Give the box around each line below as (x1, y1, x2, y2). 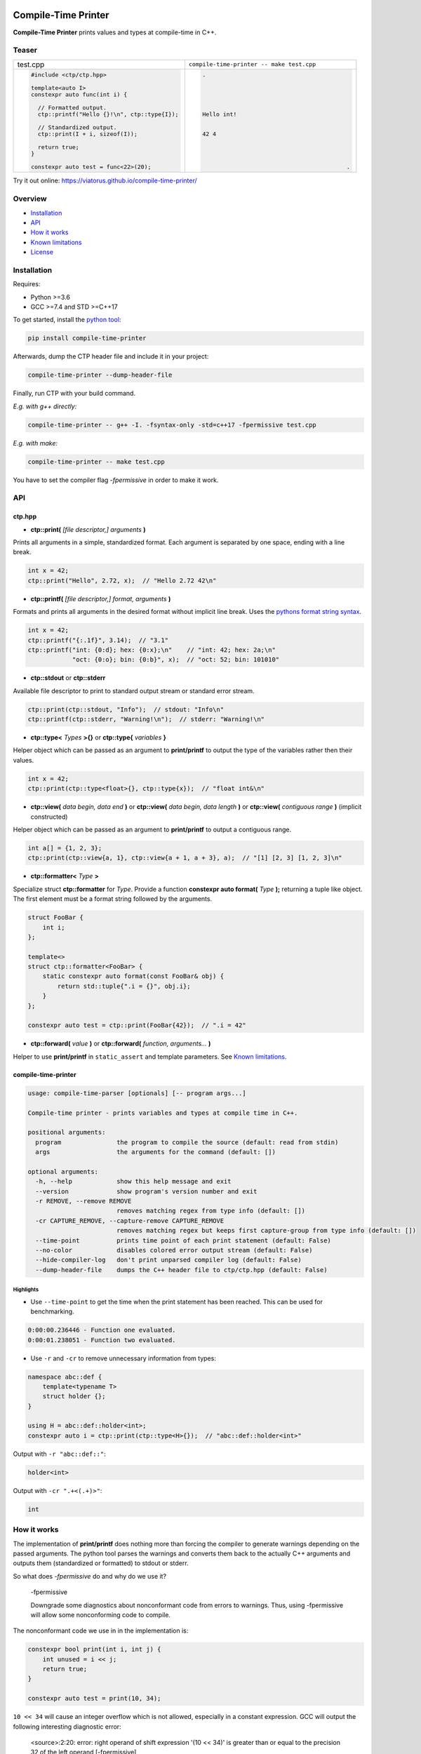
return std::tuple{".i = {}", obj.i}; (57, 982, 191, 990)
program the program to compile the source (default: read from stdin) (35, 1138, 339, 1146)
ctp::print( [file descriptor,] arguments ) (30, 525, 147, 533)
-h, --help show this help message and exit (35, 1177, 232, 1186)
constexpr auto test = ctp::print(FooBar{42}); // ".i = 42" (27, 1022, 246, 1029)
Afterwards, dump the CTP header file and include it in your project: (13, 352, 209, 361)
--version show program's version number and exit (35, 1187, 258, 1196)
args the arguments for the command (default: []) (35, 1148, 276, 1156)
